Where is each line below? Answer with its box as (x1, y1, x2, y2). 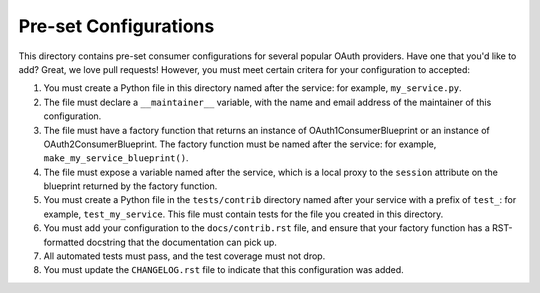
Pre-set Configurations (18, 15, 215, 37)
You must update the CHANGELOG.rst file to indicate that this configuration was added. (43, 264, 404, 276)
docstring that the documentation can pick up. (86, 236, 277, 248)
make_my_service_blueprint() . (43, 152, 189, 164)
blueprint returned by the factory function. (43, 180, 218, 192)
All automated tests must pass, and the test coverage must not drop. (43, 250, 326, 262)
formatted (43, 236, 85, 248)
